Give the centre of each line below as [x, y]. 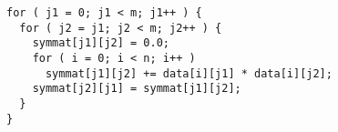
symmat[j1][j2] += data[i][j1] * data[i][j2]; [189, 73]
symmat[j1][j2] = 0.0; [101, 43]
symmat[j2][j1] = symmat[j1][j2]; [137, 89]
